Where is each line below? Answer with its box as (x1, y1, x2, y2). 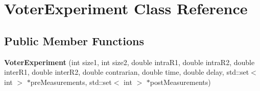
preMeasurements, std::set (30, 76, 112, 87)
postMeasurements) (150, 76, 211, 87)
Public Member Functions (4, 33, 144, 48)
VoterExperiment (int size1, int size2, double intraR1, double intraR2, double (4, 56, 255, 67)
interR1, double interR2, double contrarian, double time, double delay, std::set (4, 67, 249, 77)
